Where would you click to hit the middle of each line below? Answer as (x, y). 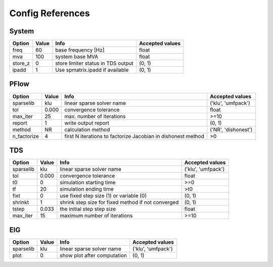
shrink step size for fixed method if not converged (119, 202)
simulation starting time (88, 183)
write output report (87, 123)
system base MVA (77, 57)
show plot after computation (94, 255)
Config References (50, 13)
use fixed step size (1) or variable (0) (103, 196)
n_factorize (26, 136)
